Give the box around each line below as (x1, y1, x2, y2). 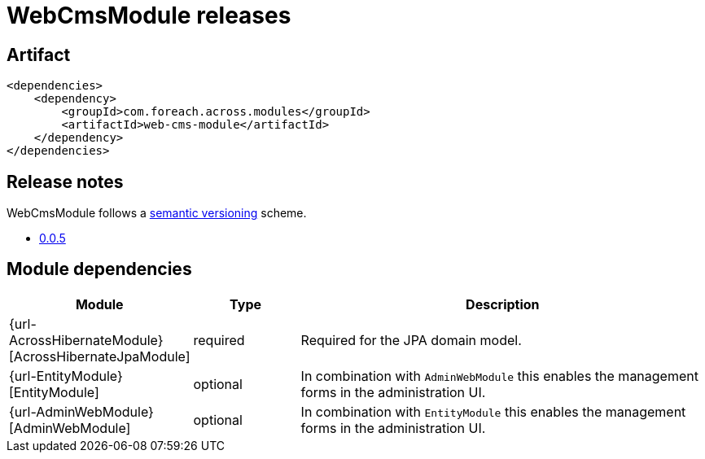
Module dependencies (7, 259, 192, 280)
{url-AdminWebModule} (9, 403, 154, 420)
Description (466, 295, 540, 313)
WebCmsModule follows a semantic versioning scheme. (7, 206, 307, 221)
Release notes (7, 171, 124, 192)
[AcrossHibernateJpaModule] (9, 348, 190, 365)
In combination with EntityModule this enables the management (300, 403, 686, 420)
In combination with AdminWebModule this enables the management (300, 367, 698, 384)
